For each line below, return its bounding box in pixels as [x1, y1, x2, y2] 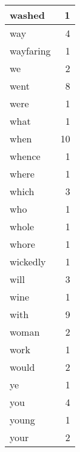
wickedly [10, 254, 46, 268]
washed [10, 8, 45, 22]
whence [10, 149, 41, 163]
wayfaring [10, 44, 51, 58]
